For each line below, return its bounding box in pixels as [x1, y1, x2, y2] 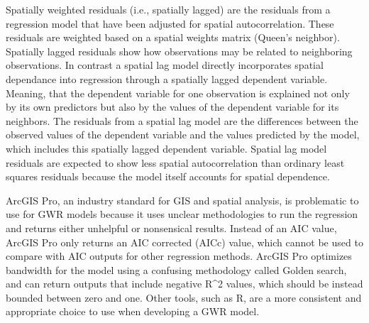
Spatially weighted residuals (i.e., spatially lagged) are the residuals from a [6, 2, 331, 16]
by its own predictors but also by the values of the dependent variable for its [6, 99, 339, 114]
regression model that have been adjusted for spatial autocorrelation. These [6, 16, 334, 31]
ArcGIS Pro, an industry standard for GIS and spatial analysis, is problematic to [6, 192, 359, 207]
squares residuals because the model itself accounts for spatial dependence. [6, 169, 330, 184]
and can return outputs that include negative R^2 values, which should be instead [6, 276, 363, 291]
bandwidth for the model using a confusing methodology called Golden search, [6, 262, 347, 277]
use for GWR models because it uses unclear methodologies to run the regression [6, 207, 358, 221]
